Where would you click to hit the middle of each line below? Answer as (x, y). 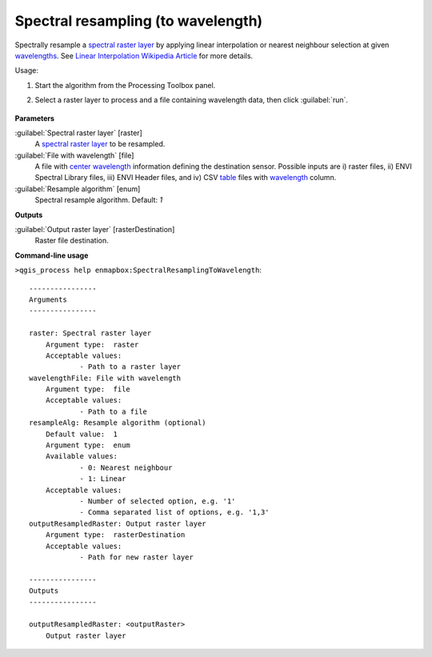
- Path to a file (114, 411)
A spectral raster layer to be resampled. (100, 144)
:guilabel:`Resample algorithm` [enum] (78, 189)
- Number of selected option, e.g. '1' (158, 501)
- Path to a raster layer (130, 367)
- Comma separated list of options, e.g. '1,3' (174, 513)
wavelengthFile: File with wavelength (105, 378)
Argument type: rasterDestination (115, 535)
